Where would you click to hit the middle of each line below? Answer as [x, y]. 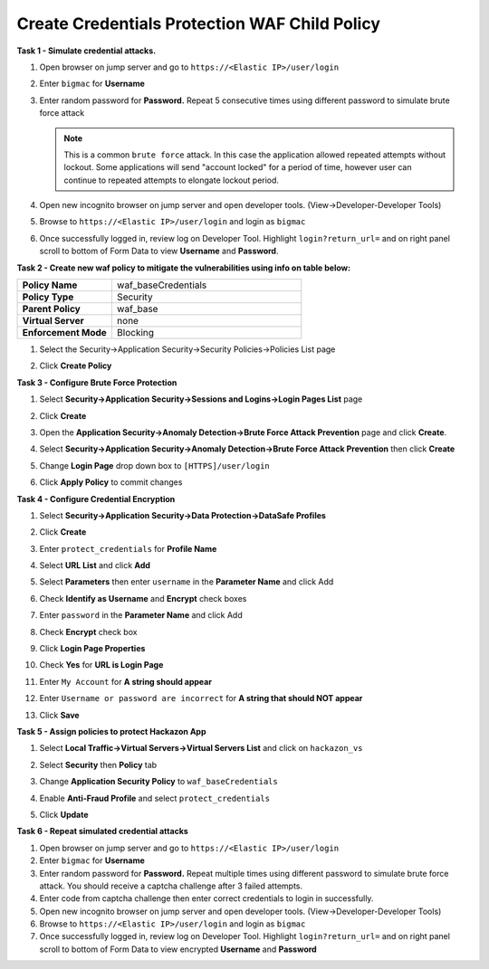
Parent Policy [51, 309]
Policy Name [50, 285]
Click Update [64, 814]
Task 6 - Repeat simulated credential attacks [103, 831]
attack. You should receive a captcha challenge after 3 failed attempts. [171, 886]
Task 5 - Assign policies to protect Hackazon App [111, 731]
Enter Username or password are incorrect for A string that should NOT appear [201, 698]
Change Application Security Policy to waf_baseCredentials [158, 782]
